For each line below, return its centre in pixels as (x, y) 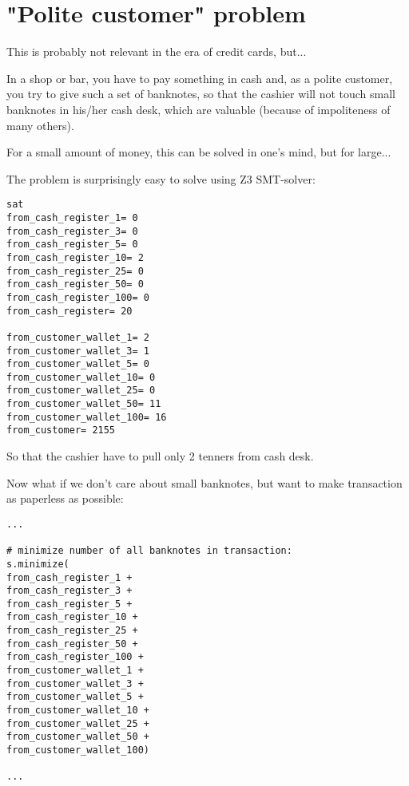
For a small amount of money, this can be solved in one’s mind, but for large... (199, 152)
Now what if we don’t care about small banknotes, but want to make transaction (204, 482)
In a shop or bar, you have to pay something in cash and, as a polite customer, (200, 78)
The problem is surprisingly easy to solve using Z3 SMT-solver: (161, 178)
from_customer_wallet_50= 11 (84, 404)
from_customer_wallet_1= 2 (78, 337)
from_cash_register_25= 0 (75, 271)
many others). (40, 125)
